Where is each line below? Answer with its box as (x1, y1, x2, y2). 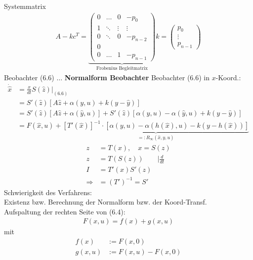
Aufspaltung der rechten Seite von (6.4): (4, 206, 126, 216)
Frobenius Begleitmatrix (96, 66, 148, 71)
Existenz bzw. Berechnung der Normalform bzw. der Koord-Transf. (4, 197, 207, 207)
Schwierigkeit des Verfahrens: (4, 187, 92, 197)
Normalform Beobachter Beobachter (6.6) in (64, 72, 210, 82)
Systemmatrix (4, 1, 46, 11)
